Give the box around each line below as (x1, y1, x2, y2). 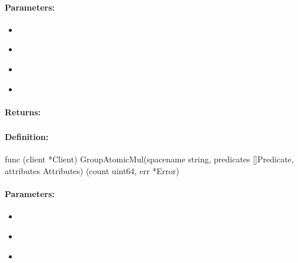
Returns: (5, 105, 41, 118)
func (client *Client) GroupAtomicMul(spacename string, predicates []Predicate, (5, 153, 294, 165)
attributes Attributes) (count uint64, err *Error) (5, 165, 180, 177)
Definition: (5, 131, 49, 143)
